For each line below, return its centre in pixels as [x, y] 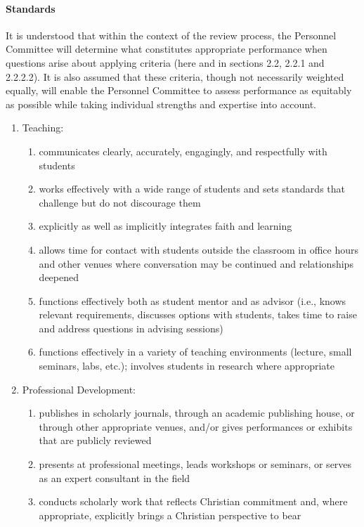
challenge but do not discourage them [120, 202]
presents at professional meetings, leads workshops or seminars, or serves [195, 464]
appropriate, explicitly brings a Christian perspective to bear [170, 515]
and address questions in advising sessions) [131, 328]
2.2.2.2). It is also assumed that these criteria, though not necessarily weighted [175, 76]
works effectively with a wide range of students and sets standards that [192, 189]
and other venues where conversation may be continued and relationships [196, 263]
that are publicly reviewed [95, 440]
